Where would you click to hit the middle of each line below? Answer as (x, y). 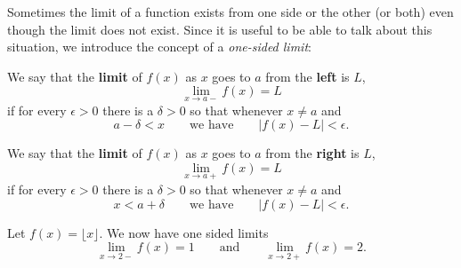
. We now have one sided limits (184, 232)
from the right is (312, 153)
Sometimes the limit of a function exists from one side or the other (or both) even (230, 12)
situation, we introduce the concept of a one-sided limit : (159, 47)
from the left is (307, 76)
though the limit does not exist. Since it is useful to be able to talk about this (220, 29)
